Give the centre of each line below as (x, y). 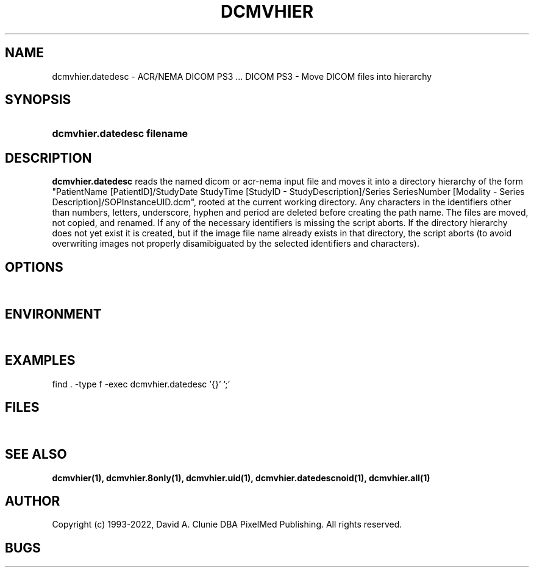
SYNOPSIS (38, 100)
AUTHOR (33, 501)
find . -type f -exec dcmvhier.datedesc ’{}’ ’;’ (141, 384)
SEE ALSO (36, 454)
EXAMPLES (40, 361)
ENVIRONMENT (53, 314)
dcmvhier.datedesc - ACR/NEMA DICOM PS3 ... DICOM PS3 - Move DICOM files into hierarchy (242, 76)
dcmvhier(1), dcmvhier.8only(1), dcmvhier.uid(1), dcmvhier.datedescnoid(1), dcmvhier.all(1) (241, 478)
